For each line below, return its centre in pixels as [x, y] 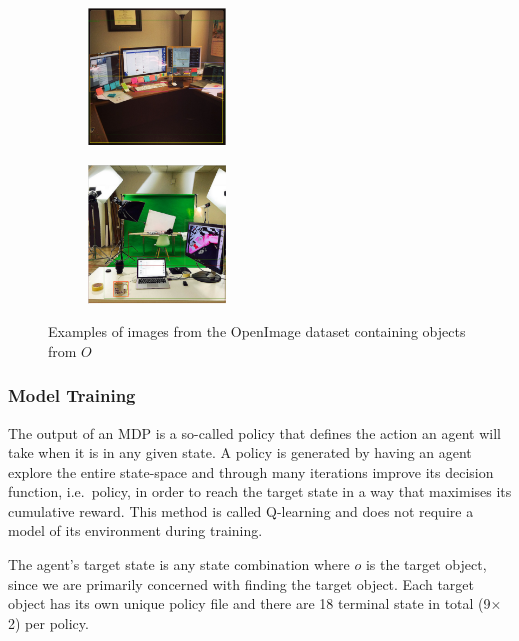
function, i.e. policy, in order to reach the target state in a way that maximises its [260, 491]
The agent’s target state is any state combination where [179, 564]
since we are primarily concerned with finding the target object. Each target [241, 583]
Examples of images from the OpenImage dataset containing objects [257, 331]
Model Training [72, 395]
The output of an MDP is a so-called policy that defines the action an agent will [254, 432]
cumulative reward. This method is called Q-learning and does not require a [241, 510]
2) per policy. [48, 622]
